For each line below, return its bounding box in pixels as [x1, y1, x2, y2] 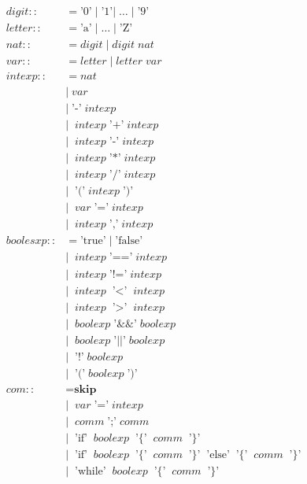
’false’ [115, 235, 143, 247]
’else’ [206, 449, 230, 460]
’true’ [80, 235, 106, 247]
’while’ [74, 465, 106, 477]
